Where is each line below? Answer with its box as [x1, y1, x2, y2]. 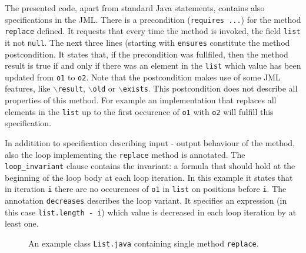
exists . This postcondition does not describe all [122, 82, 298, 95]
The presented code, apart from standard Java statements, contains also [5, 2, 265, 14]
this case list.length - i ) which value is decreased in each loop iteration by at [5, 205, 297, 218]
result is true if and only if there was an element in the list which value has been [5, 59, 301, 72]
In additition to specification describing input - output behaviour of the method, [5, 136, 295, 149]
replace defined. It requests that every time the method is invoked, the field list [5, 25, 301, 37]
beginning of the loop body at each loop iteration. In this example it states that [5, 171, 293, 183]
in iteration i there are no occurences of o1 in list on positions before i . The [5, 183, 287, 195]
